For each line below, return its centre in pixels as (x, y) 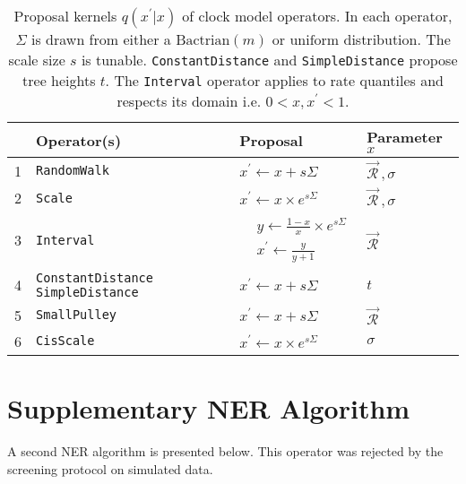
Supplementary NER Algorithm (209, 408)
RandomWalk (73, 171)
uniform (315, 40)
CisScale (65, 341)
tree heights (59, 80)
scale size (37, 60)
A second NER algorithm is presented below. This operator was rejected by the (225, 451)
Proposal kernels (65, 16)
